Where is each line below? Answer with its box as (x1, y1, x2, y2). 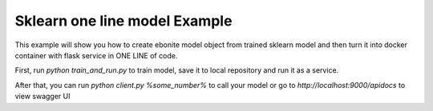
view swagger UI (14, 92, 71, 101)
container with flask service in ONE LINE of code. (14, 50, 178, 60)
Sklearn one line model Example (14, 12, 233, 30)
